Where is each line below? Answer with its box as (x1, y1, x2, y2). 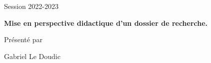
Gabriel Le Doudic (4, 51, 60, 61)
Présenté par (4, 34, 42, 45)
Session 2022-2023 (4, 1, 59, 11)
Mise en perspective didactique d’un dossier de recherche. (4, 17, 208, 28)
